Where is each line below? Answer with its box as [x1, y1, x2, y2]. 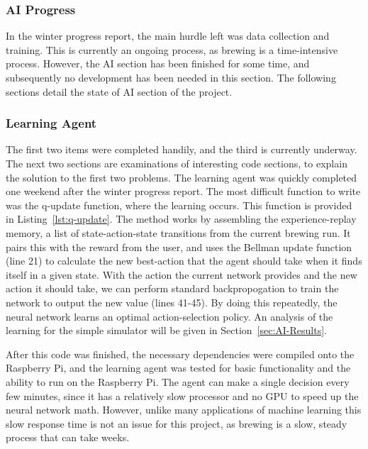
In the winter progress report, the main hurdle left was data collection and [6, 28, 330, 43]
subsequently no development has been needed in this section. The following [6, 70, 336, 84]
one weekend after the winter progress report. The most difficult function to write [6, 184, 361, 199]
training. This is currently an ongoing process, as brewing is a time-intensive [6, 42, 338, 57]
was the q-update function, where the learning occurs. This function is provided [6, 197, 352, 212]
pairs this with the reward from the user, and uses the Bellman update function [6, 239, 352, 254]
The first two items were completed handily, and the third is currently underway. [6, 142, 357, 157]
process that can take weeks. [6, 430, 130, 445]
